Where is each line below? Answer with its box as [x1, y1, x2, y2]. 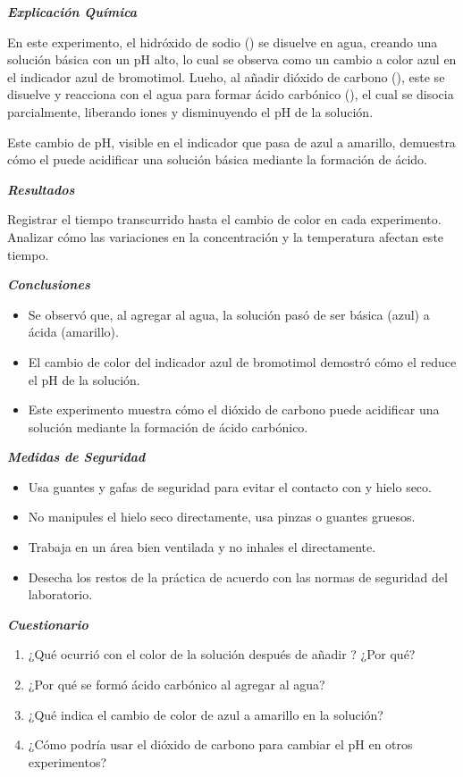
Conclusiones [7, 275, 90, 294]
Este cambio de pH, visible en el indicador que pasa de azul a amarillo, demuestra [7, 132, 456, 151]
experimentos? [28, 752, 107, 771]
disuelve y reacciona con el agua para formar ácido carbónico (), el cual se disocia [7, 85, 454, 104]
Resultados [7, 180, 75, 198]
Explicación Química [7, 3, 138, 21]
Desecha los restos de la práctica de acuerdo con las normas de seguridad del [28, 567, 448, 586]
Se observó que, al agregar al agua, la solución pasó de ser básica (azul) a [28, 305, 430, 323]
